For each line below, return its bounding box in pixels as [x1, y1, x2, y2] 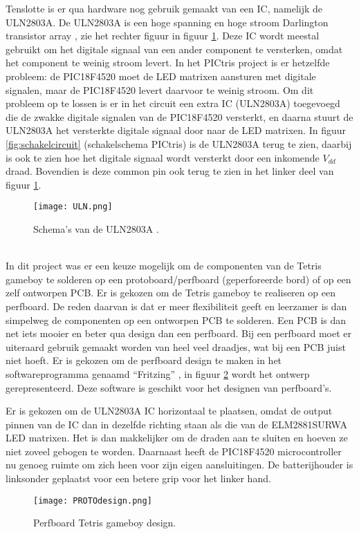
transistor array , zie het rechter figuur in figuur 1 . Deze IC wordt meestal [6, 28, 320, 43]
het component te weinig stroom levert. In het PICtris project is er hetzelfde [6, 55, 330, 70]
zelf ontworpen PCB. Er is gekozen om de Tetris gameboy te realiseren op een [6, 285, 335, 300]
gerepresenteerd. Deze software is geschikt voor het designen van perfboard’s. [6, 380, 332, 394]
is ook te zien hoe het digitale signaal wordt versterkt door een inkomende [6, 150, 320, 164]
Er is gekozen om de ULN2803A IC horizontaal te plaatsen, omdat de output [6, 403, 333, 418]
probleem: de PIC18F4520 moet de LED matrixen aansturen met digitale [6, 68, 316, 83]
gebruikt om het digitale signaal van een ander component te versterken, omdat [6, 41, 343, 56]
